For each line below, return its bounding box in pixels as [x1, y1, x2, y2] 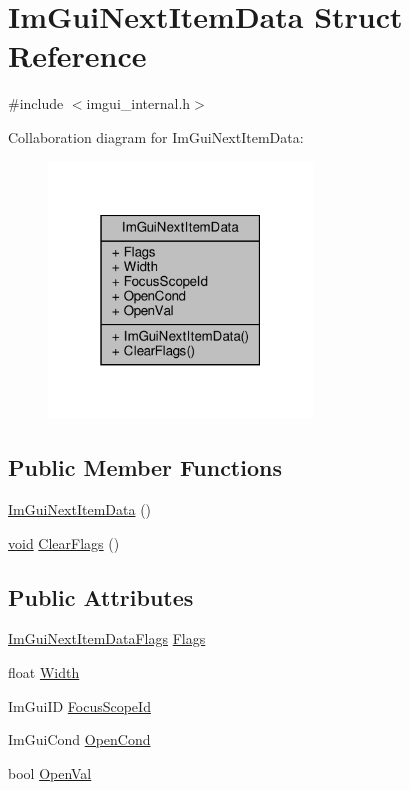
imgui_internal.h [86, 93, 191, 114]
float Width [8, 661, 80, 682]
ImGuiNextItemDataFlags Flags [8, 628, 206, 649]
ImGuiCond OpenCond [8, 729, 151, 750]
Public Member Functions [8, 452, 282, 483]
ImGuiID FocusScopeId [8, 695, 151, 716]
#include [8, 93, 64, 114]
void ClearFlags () [8, 532, 120, 553]
